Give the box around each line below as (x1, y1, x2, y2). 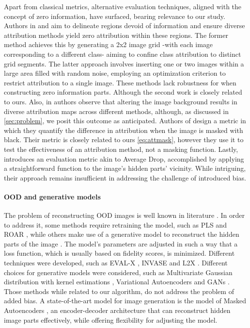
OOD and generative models (4, 191, 101, 201)
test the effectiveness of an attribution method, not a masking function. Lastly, (4, 144, 238, 154)
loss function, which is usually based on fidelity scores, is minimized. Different (4, 248, 235, 258)
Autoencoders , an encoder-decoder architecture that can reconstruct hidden (4, 305, 231, 315)
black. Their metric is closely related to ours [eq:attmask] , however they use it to (4, 134, 244, 145)
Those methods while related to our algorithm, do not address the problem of (4, 286, 234, 296)
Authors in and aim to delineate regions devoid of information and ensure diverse (4, 20, 245, 31)
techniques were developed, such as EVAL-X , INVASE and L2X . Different (4, 258, 228, 268)
